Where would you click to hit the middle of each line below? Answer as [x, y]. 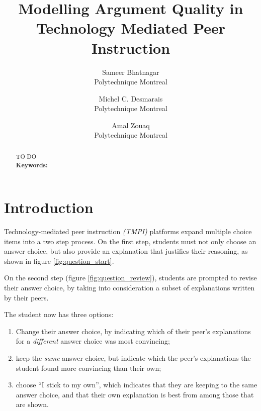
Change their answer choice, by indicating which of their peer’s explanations [133, 331]
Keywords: [32, 165]
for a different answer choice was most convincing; [93, 341]
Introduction [49, 207]
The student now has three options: [59, 314]
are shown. [32, 404]
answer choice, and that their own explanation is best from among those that [135, 394]
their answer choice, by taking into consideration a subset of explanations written [129, 288]
